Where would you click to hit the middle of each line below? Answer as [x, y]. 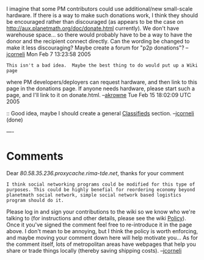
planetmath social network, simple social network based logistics [94, 195]
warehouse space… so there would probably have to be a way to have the [99, 35]
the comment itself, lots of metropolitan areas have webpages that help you [101, 244]
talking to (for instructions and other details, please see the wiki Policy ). [96, 218]
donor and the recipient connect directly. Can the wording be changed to [98, 41]
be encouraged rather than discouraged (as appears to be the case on [95, 22]
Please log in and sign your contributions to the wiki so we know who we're [101, 211]
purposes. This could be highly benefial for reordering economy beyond [101, 190]
